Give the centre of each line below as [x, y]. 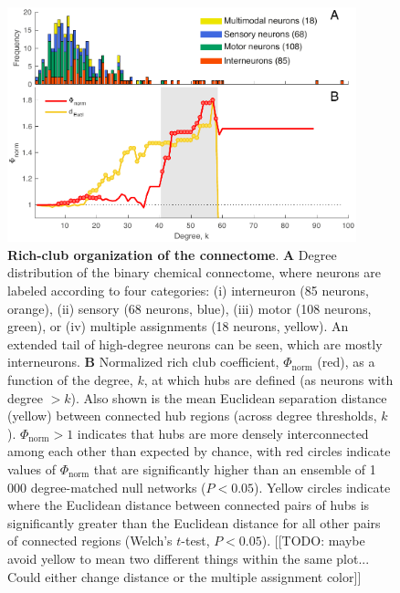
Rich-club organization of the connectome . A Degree [172, 254]
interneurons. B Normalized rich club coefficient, [143, 362]
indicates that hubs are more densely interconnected [223, 433]
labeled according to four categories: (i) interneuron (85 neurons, [188, 291]
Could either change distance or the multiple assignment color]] [184, 576]
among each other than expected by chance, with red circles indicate [199, 451]
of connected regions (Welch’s [90, 541]
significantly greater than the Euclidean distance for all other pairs [194, 522]
